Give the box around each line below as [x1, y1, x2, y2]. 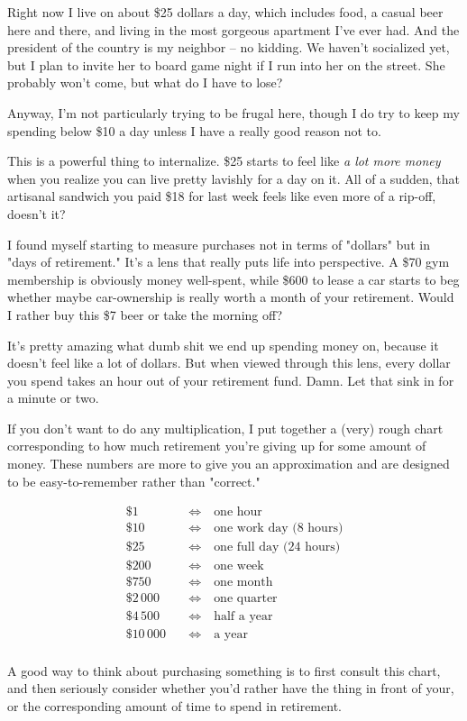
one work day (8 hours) [214, 522, 343, 535]
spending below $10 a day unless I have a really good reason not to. [7, 121, 381, 140]
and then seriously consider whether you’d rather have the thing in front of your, [7, 679, 454, 698]
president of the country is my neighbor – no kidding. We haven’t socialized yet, [7, 38, 450, 57]
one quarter [214, 592, 278, 606]
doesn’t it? [7, 204, 66, 223]
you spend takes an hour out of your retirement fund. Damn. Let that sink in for [7, 370, 454, 389]
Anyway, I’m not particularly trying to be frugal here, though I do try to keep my [7, 103, 460, 122]
